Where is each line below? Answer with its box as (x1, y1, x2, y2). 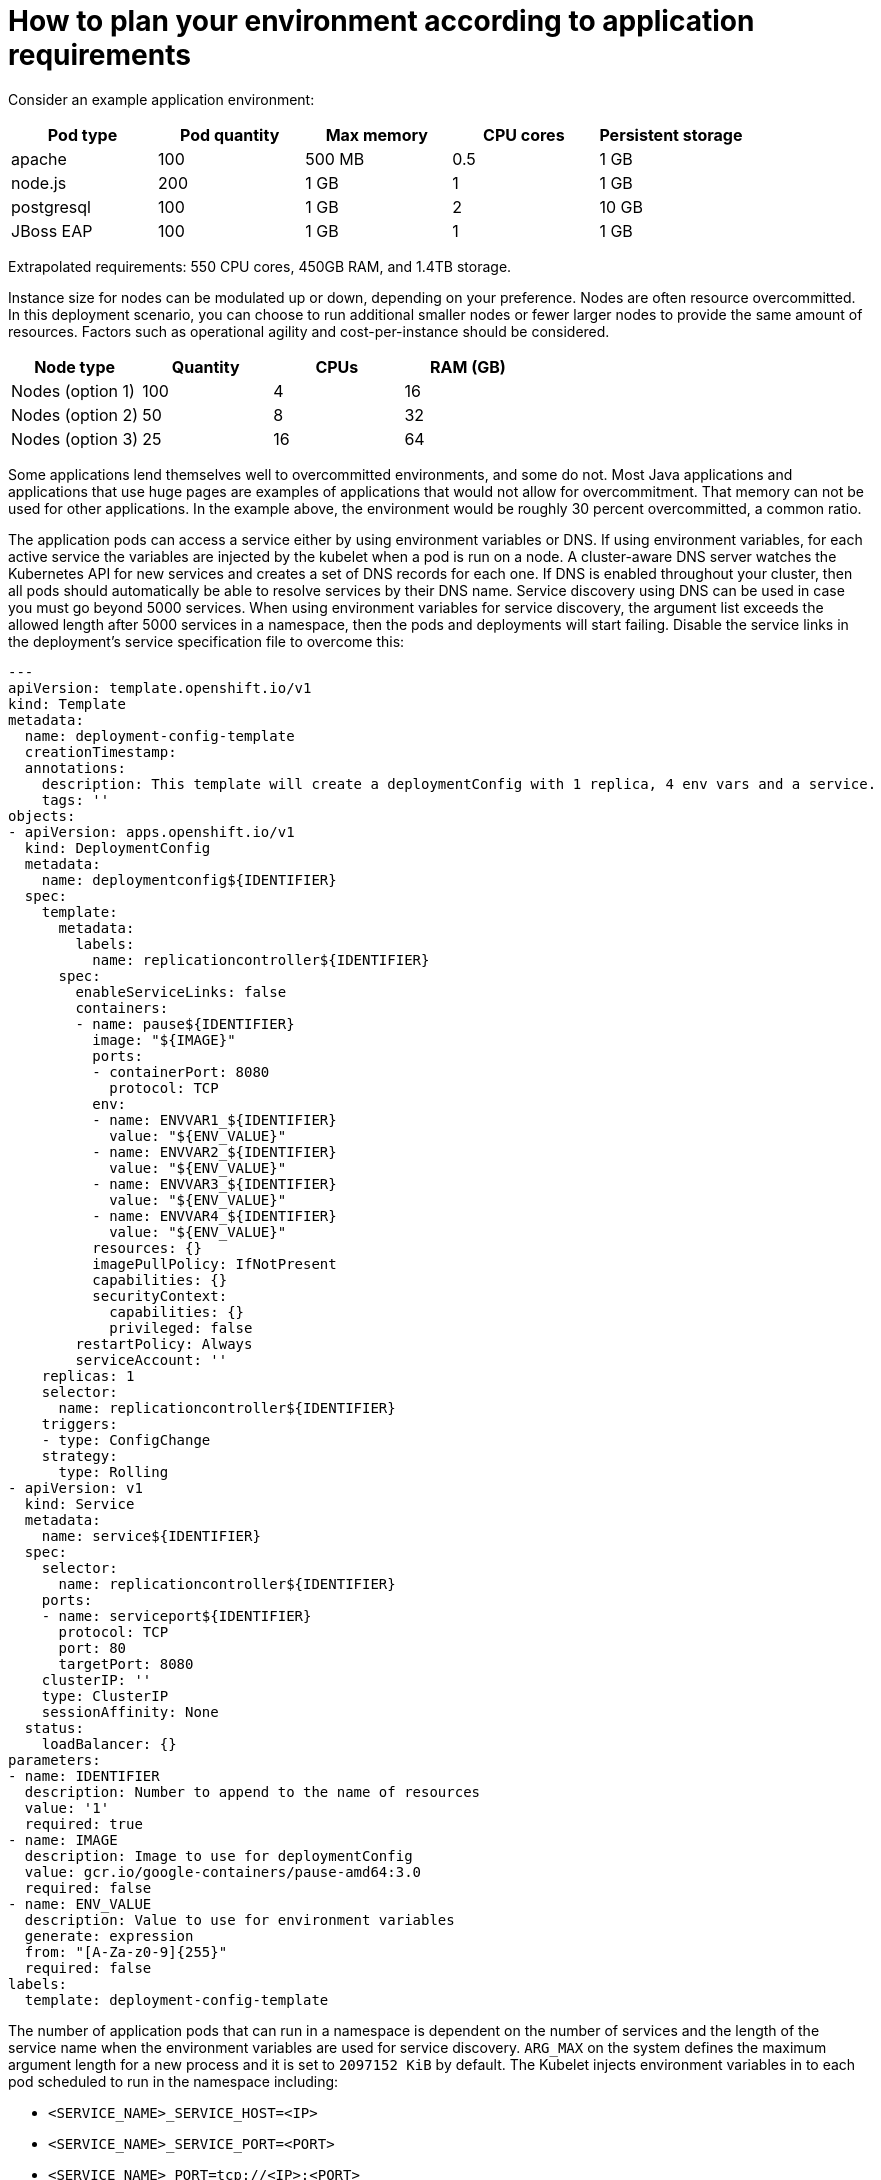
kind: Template (8, 695, 127, 712)
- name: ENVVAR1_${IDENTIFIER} (92, 1111, 337, 1128)
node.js (11, 172, 67, 193)
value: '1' (24, 1799, 110, 1816)
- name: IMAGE (8, 1831, 118, 1848)
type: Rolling (58, 1463, 169, 1480)
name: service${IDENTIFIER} (41, 1527, 261, 1544)
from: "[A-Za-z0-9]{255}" (24, 1943, 228, 1960)
